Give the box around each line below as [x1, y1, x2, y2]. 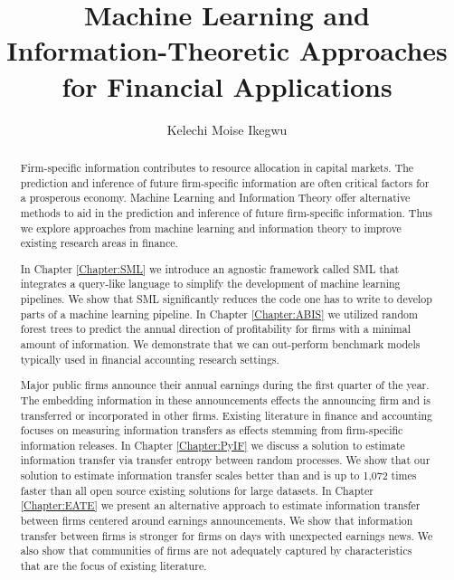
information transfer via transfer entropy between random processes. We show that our [20, 452, 430, 468]
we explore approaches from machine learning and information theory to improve [20, 220, 402, 235]
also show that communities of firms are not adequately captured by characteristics [20, 543, 412, 558]
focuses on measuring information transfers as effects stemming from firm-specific [20, 423, 403, 438]
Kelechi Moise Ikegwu [166, 119, 288, 138]
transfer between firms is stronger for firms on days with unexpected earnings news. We [20, 528, 433, 543]
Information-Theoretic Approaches [6, 32, 448, 69]
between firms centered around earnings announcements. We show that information [20, 513, 413, 528]
